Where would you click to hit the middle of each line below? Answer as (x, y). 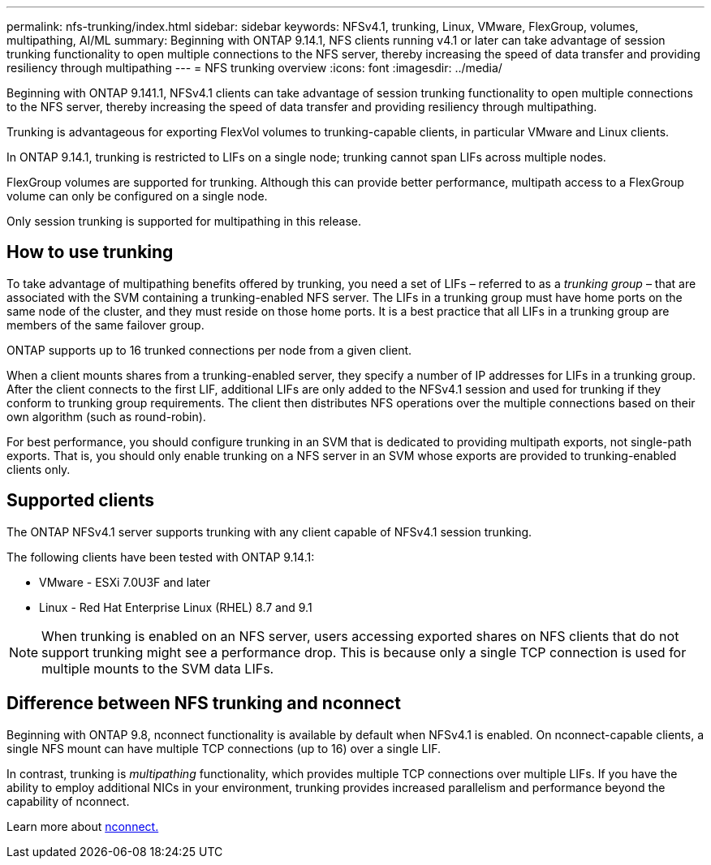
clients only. (39, 469)
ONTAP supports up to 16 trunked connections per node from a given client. (209, 350)
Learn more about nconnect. (83, 826)
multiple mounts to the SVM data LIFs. (158, 668)
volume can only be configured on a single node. (137, 196)
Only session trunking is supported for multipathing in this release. (184, 221)
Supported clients (80, 501)
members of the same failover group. (106, 325)
